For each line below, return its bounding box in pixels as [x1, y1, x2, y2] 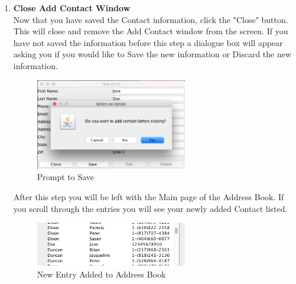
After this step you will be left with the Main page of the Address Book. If [13, 190, 284, 203]
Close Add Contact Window [13, 2, 131, 14]
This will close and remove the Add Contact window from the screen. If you [13, 25, 288, 37]
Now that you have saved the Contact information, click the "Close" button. [13, 13, 288, 25]
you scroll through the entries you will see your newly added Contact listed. [13, 202, 288, 214]
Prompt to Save [37, 171, 95, 183]
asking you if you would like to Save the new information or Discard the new [13, 48, 292, 60]
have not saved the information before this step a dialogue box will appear [13, 36, 283, 48]
